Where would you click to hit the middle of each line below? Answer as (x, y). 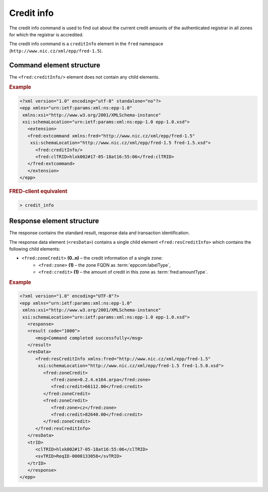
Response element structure (54, 221)
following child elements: (35, 249)
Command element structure (55, 65)
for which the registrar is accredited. (46, 34)
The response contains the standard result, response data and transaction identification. (100, 233)
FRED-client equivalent (38, 192)
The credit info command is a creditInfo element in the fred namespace (86, 44)
